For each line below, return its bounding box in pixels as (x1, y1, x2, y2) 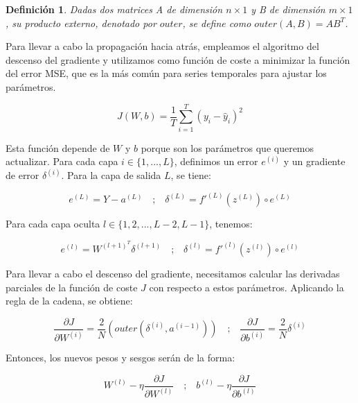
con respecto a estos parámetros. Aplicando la (149, 280, 344, 294)
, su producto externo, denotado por (6, 15, 156, 30)
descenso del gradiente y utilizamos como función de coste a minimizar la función (6, 52, 350, 67)
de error (6, 168, 39, 182)
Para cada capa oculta (6, 216, 100, 231)
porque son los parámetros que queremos (141, 140, 314, 155)
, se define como (182, 15, 251, 30)
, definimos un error (174, 154, 258, 169)
